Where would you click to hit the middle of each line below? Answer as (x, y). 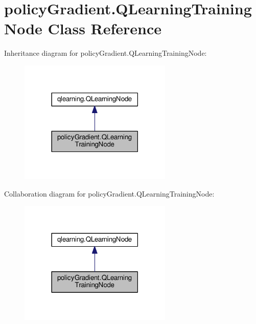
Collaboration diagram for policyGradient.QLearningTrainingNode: (109, 193)
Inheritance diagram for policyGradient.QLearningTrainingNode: (106, 53)
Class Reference (105, 28)
